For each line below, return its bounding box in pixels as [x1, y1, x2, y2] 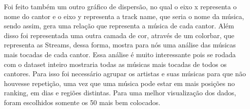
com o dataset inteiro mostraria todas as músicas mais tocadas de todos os [4, 59, 227, 69]
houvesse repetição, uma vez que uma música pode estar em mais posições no [4, 78, 235, 88]
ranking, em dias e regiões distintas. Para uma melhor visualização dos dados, [4, 87, 236, 98]
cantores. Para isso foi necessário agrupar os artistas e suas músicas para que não [4, 68, 246, 79]
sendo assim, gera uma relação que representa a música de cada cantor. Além [4, 21, 234, 31]
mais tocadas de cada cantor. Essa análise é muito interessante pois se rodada [4, 49, 236, 59]
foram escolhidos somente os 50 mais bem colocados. [4, 97, 160, 107]
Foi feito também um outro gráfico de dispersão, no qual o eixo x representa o [4, 1, 237, 11]
